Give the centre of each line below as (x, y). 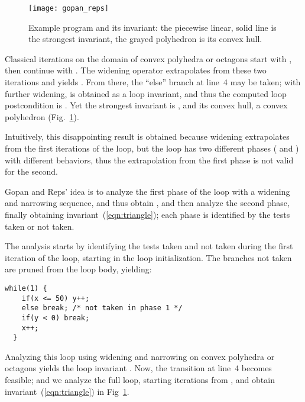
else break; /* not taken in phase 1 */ (102, 308)
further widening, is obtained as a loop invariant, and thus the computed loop (146, 93)
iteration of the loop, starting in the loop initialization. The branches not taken (148, 257)
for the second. (31, 171)
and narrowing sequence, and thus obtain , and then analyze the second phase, (147, 203)
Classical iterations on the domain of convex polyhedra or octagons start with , (148, 58)
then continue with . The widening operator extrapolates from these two (136, 70)
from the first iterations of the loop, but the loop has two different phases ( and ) (152, 148)
